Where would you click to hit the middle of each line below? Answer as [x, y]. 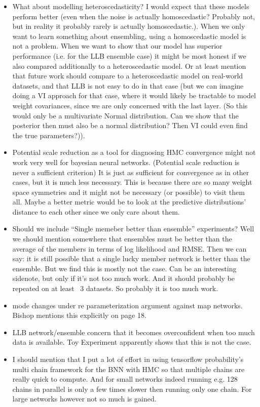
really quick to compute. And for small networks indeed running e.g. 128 [125, 379]
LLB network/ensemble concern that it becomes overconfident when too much [134, 332]
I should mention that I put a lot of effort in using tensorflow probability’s [128, 359]
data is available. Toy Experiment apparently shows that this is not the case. [132, 342]
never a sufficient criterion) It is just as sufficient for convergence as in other [131, 172]
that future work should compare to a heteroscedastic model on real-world [128, 76]
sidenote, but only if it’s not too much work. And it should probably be [124, 278]
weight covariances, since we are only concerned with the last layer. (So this [130, 105]
